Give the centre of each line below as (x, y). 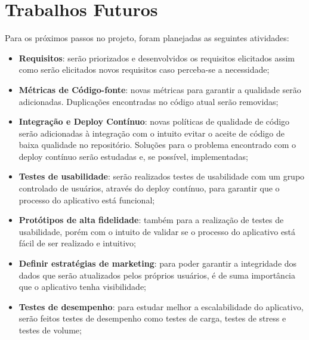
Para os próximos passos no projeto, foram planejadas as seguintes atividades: (147, 38)
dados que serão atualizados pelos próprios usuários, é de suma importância (157, 275)
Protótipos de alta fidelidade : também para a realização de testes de (151, 220)
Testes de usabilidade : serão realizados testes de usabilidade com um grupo (162, 176)
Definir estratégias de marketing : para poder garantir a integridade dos (158, 263)
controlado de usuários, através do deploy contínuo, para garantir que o (149, 188)
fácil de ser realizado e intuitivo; (77, 243)
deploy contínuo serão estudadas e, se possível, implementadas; (133, 156)
